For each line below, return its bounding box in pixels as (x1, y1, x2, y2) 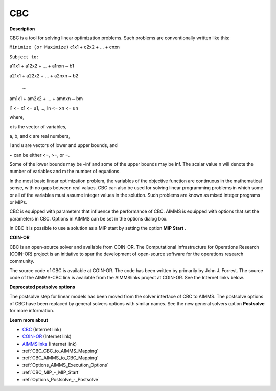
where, (9, 114, 25, 120)
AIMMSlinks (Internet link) (22, 340, 77, 347)
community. (9, 258, 34, 264)
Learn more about (9, 317, 49, 323)
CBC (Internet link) (22, 326, 61, 332)
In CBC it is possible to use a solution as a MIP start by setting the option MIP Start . (9, 225, 187, 231)
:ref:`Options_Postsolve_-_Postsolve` (22, 376, 100, 382)
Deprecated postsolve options (9, 284, 75, 290)
